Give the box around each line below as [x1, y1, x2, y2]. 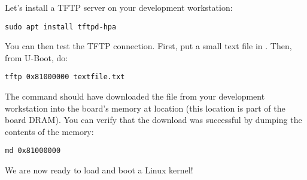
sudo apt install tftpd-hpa [5, 22, 117, 31]
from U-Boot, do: [5, 51, 68, 64]
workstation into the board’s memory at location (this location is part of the [5, 101, 285, 114]
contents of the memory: [5, 125, 94, 137]
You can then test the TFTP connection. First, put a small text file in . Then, [5, 40, 292, 52]
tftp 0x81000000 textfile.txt [5, 73, 125, 82]
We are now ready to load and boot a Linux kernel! [5, 164, 193, 176]
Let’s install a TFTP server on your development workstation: [5, 1, 233, 13]
